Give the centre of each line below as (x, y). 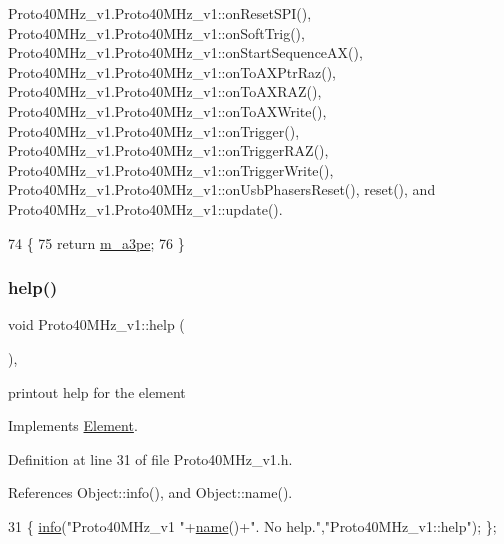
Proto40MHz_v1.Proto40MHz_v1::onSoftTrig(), (156, 32)
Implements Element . (73, 425)
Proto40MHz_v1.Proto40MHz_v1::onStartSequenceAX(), (185, 52)
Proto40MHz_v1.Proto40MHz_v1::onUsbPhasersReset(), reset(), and (222, 189)
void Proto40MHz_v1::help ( (96, 324)
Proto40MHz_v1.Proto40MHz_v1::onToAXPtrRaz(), (172, 71)
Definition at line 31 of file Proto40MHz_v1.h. (150, 458)
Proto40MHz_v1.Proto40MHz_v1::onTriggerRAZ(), (168, 150)
